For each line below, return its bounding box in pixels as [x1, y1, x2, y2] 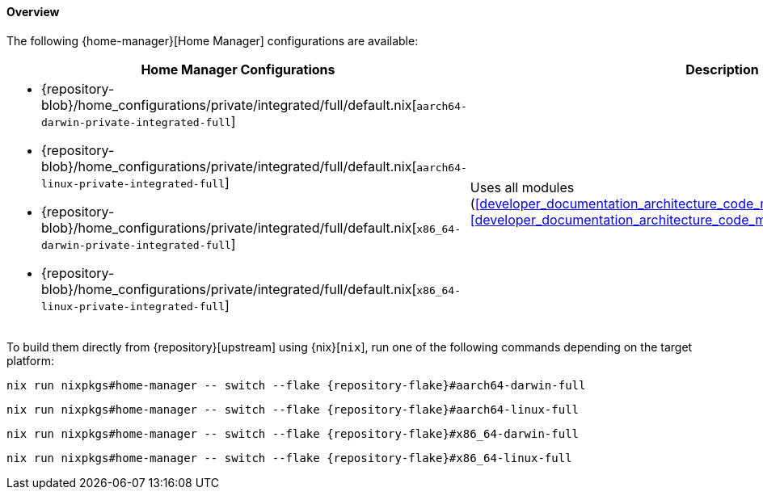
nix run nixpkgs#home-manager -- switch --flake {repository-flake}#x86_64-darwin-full [6, 427, 580, 440]
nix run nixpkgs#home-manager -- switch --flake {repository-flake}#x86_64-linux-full [6, 451, 572, 464]
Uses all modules [470, 179, 575, 195]
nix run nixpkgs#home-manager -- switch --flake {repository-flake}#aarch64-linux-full [6, 402, 580, 416]
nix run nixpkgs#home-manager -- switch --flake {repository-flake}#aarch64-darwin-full [6, 378, 586, 392]
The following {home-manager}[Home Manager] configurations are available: [6, 33, 419, 48]
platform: [6, 353, 55, 368]
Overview [6, 5, 60, 19]
